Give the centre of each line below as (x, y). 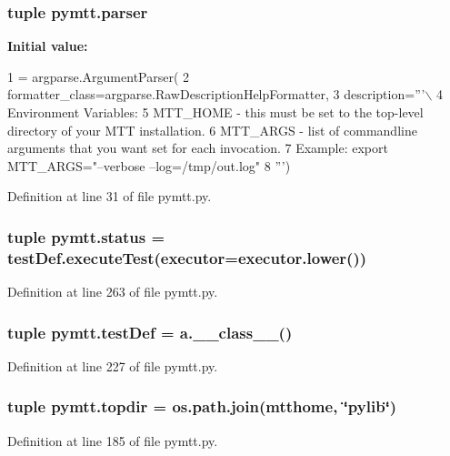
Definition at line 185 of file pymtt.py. (113, 440)
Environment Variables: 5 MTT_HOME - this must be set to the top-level (215, 112)
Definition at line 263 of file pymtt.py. (113, 292)
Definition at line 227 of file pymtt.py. (113, 365)
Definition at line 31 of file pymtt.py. (110, 196)
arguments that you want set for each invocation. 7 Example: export (198, 148)
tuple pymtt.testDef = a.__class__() (150, 332)
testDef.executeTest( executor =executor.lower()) (187, 257)
